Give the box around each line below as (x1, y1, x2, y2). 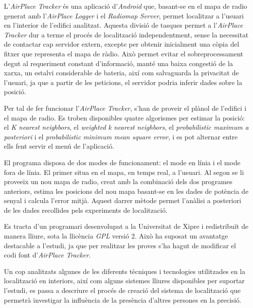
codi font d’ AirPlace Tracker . (4, 250, 91, 260)
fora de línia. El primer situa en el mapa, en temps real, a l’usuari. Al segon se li (4, 167, 244, 177)
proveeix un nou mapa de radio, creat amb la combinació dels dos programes (4, 176, 233, 187)
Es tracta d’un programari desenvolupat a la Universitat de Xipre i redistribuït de (4, 221, 249, 231)
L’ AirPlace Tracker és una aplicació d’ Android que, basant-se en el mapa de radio (4, 1, 247, 11)
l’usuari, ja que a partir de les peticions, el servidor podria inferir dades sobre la (4, 77, 242, 87)
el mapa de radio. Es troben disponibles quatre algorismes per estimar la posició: (4, 112, 245, 122)
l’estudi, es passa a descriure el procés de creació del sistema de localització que (4, 285, 241, 295)
